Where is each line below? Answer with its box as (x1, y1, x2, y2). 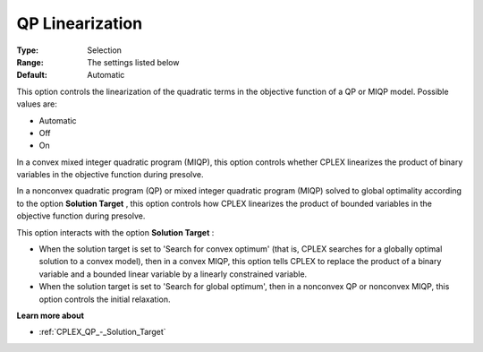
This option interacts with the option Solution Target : (16, 227, 215, 237)
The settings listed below (87, 56, 180, 67)
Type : (16, 45, 39, 56)
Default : (16, 70, 48, 81)
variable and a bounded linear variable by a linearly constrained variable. (38, 269, 308, 279)
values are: (16, 99, 57, 109)
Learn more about (16, 310, 85, 321)
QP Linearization (16, 13, 143, 33)
